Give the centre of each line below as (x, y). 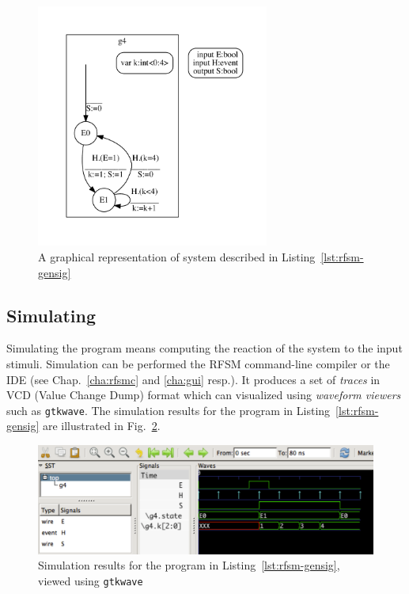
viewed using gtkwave (91, 581)
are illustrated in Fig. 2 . (101, 426)
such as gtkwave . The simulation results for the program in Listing (169, 410)
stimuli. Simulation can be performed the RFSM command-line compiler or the (198, 363)
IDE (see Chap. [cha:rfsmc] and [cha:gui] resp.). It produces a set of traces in (193, 379)
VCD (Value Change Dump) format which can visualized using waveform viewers (204, 395)
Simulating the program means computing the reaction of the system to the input (204, 348)
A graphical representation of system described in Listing (177, 256)
